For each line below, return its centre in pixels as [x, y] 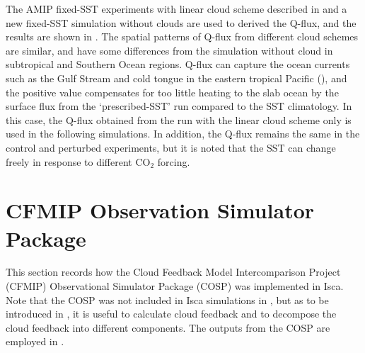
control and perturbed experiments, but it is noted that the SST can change [171, 147]
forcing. [174, 161]
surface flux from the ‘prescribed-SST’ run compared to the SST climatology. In [179, 106]
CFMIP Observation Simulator [160, 210]
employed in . [35, 341]
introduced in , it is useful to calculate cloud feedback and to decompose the [171, 314]
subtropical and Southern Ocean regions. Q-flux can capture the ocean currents [178, 64]
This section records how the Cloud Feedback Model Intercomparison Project [173, 272]
